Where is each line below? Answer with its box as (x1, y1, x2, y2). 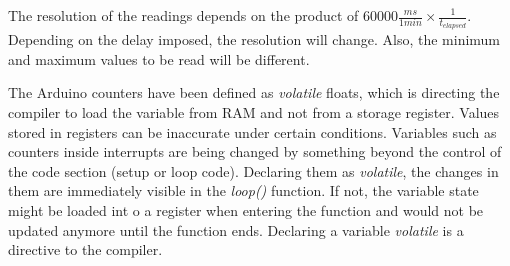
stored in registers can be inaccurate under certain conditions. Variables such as (8, 121, 497, 142)
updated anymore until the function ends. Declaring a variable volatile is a (8, 219, 464, 240)
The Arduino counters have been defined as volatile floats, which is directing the (8, 82, 500, 103)
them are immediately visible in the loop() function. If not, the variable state (8, 180, 479, 201)
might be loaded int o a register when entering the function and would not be (8, 199, 484, 220)
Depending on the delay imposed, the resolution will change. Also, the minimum (8, 29, 501, 50)
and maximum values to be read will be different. (8, 48, 310, 69)
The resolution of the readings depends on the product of (8, 5, 359, 25)
